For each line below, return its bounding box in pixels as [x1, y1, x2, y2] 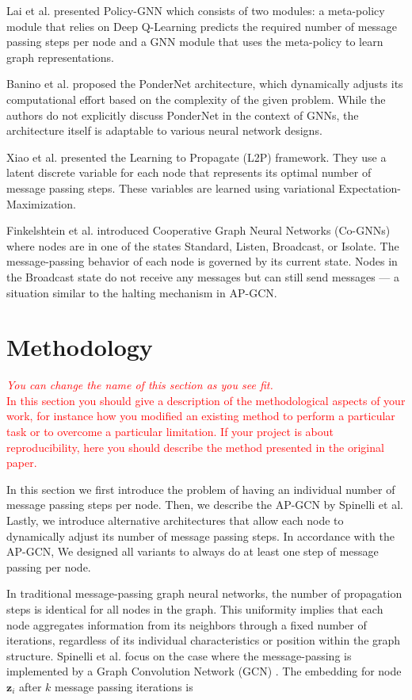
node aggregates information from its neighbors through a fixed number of [6, 616, 367, 633]
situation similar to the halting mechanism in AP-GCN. [6, 284, 277, 300]
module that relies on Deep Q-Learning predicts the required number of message [6, 17, 397, 34]
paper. [6, 454, 37, 471]
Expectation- [338, 179, 402, 196]
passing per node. [6, 558, 91, 575]
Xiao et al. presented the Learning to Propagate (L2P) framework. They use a [6, 148, 387, 165]
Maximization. [6, 195, 76, 212]
